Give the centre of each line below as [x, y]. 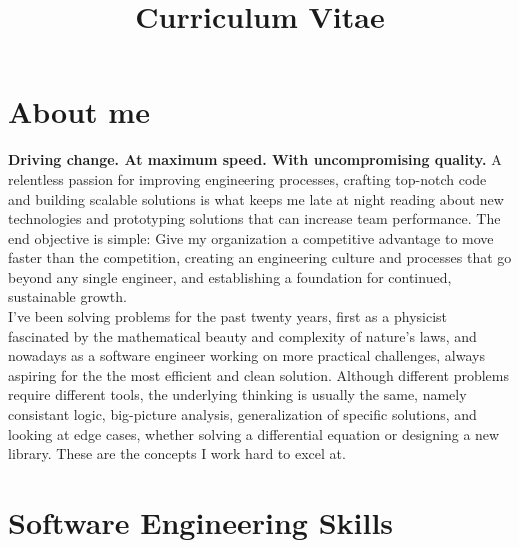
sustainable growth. [67, 296]
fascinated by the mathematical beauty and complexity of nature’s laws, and [242, 335]
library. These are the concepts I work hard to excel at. [177, 453]
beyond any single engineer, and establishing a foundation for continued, [230, 276]
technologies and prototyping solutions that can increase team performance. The [254, 218]
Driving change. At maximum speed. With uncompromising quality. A [255, 159]
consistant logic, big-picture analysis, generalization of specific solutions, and [242, 414]
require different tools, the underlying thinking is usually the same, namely [237, 394]
